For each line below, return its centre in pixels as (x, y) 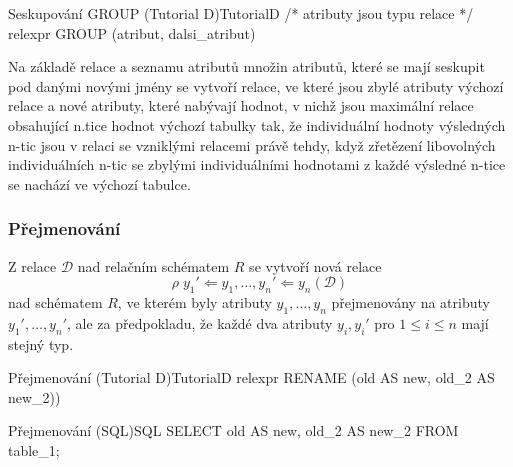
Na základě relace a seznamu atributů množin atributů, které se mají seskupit (246, 66)
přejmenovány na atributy (410, 301)
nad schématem (55, 301)
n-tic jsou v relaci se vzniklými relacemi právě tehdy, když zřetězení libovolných (252, 144)
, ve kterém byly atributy (194, 301)
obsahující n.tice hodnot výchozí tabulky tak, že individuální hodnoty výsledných (257, 124)
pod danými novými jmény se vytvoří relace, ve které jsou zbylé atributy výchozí (256, 85)
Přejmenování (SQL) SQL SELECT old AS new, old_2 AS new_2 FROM (233, 430)
